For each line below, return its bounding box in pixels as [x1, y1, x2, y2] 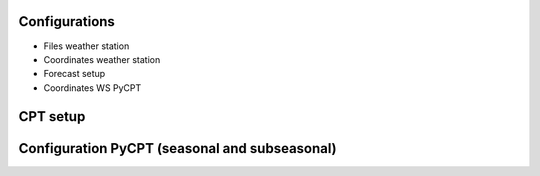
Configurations [18, 13, 115, 30]
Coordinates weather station [43, 53, 161, 65]
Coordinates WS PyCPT [43, 81, 142, 94]
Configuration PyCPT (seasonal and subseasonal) [18, 140, 337, 157]
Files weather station [43, 40, 130, 52]
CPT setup [18, 108, 86, 125]
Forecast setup [43, 68, 106, 80]
